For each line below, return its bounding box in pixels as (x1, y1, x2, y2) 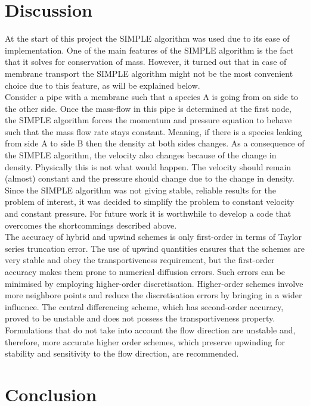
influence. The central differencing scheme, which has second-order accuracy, (5, 300, 284, 313)
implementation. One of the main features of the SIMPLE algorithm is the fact (5, 43, 294, 56)
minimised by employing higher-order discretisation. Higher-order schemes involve (5, 277, 303, 289)
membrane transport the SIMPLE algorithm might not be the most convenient (5, 67, 293, 79)
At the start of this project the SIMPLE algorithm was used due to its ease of (5, 32, 290, 45)
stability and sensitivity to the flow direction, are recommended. (5, 347, 239, 360)
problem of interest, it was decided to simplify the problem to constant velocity (5, 195, 294, 208)
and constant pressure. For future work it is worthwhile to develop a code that (5, 207, 292, 220)
